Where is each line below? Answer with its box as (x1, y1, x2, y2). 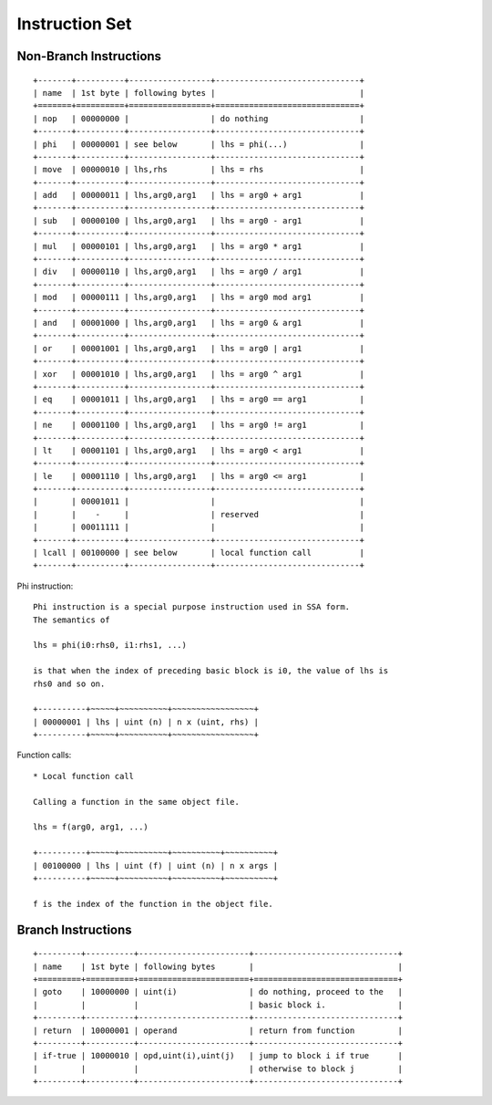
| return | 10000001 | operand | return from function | (33, 1025, 404, 1036)
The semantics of (33, 614, 110, 625)
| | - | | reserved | (33, 509, 364, 519)
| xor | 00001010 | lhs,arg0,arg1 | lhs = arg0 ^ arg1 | (33, 369, 364, 379)
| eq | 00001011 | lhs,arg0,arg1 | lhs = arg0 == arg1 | (33, 394, 364, 405)
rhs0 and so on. (33, 678, 106, 689)
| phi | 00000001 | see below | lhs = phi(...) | (33, 139, 364, 150)
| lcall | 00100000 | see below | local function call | (33, 547, 364, 558)
